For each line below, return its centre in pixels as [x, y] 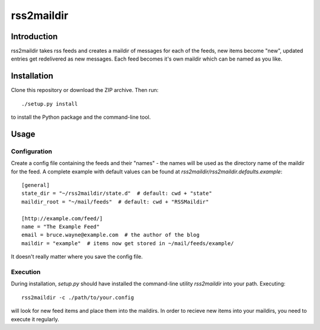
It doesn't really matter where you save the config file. [77, 257]
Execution [26, 272]
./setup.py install [50, 104]
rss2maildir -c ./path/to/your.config [78, 297]
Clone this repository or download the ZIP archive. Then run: [85, 90]
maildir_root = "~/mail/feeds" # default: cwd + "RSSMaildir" [115, 202]
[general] [36, 185]
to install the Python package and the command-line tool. [81, 117]
